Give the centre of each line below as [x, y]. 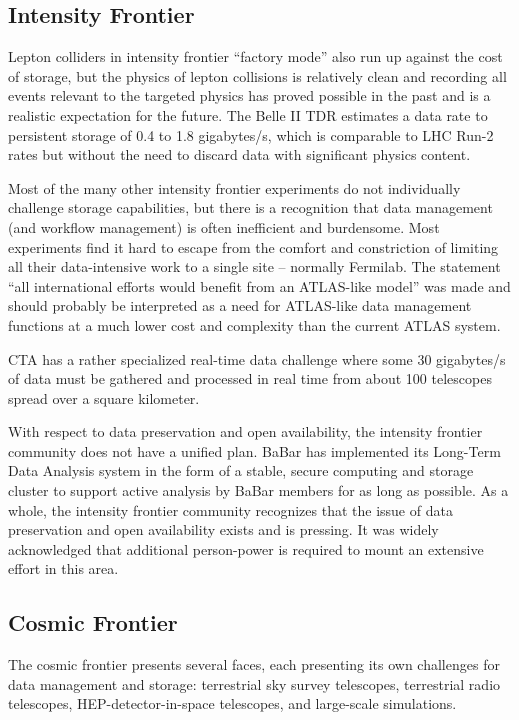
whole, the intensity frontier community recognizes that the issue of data [230, 509]
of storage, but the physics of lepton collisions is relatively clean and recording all [257, 75]
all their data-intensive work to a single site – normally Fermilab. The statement [254, 266]
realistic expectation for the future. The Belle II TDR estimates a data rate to [248, 114]
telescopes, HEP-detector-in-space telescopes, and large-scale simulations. [232, 703]
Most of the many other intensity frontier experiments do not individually [234, 187]
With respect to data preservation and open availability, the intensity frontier [245, 431]
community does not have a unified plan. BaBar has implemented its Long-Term [254, 450]
